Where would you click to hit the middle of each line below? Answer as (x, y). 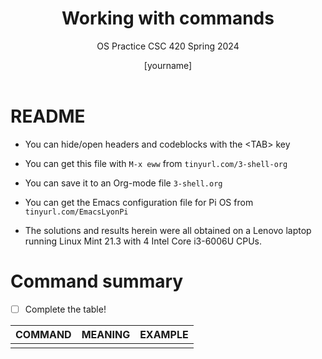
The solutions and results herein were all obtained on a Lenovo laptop (168, 230)
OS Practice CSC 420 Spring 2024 (168, 46)
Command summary (97, 281)
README (48, 116)
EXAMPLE (164, 334)
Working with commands (168, 18)
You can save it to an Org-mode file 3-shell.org (123, 183)
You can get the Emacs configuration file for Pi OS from (139, 202)
